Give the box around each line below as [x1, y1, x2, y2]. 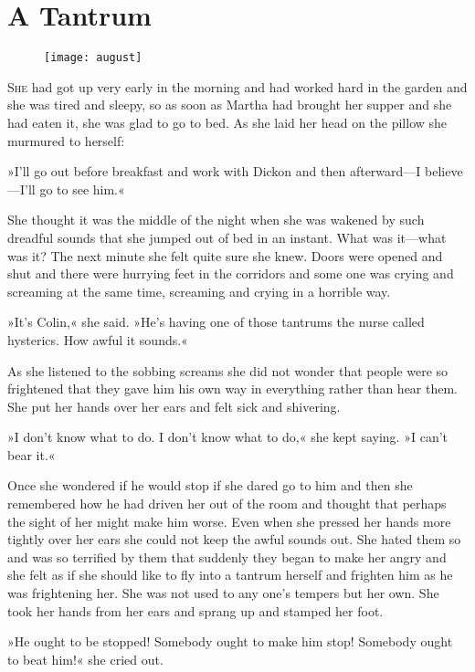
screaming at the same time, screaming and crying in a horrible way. [7, 281, 391, 300]
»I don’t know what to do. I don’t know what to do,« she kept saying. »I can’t [7, 427, 449, 446]
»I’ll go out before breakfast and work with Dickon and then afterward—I [7, 162, 421, 181]
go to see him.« [39, 179, 125, 198]
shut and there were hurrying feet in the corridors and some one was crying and [7, 264, 454, 283]
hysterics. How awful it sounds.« [7, 330, 188, 349]
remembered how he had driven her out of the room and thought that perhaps [7, 494, 447, 513]
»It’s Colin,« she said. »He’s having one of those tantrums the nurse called [7, 312, 425, 331]
